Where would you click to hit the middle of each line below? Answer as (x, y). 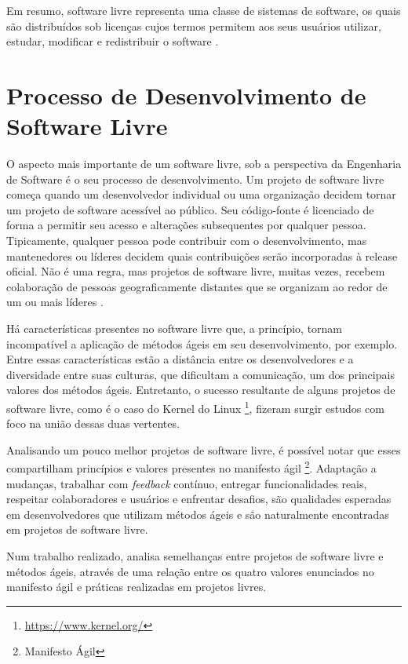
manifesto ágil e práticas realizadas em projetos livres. (137, 587)
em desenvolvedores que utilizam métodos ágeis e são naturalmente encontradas (198, 514)
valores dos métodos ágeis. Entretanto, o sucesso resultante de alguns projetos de (201, 390)
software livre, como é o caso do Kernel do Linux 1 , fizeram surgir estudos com (195, 407)
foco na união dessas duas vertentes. (93, 423)
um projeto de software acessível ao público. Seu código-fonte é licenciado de (190, 209)
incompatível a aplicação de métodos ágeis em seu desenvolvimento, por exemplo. (202, 343)
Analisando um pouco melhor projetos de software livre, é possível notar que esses (204, 449)
